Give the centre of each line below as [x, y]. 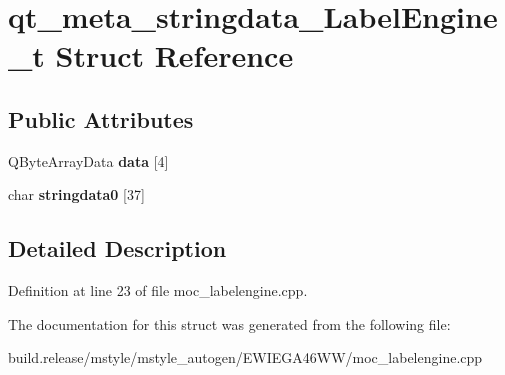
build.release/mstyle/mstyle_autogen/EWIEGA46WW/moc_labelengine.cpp [245, 357]
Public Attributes [101, 118]
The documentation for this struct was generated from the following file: [229, 323]
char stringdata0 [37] [76, 194]
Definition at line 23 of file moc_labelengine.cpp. [158, 290]
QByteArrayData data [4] [88, 160]
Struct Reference [174, 55]
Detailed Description [117, 248]
